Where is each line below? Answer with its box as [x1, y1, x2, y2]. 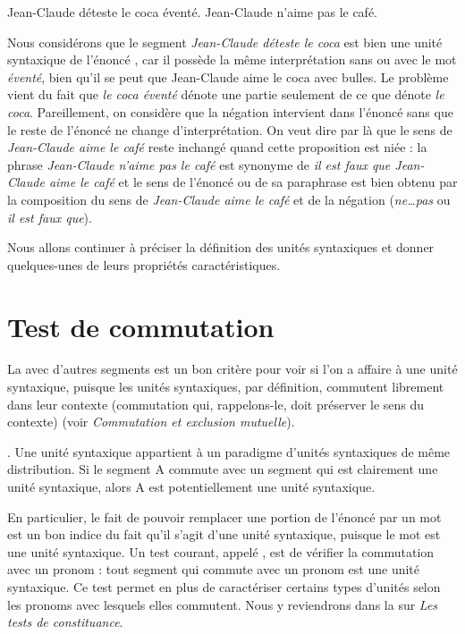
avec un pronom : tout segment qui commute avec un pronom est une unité [7, 560, 420, 579]
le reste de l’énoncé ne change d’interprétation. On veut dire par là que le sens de [7, 120, 452, 139]
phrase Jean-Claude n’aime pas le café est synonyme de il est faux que [7, 155, 391, 173]
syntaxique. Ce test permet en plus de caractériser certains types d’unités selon [7, 577, 441, 596]
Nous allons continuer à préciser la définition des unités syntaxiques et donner [7, 238, 435, 257]
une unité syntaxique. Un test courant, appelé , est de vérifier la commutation [7, 542, 435, 561]
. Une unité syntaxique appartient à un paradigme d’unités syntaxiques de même [7, 442, 451, 461]
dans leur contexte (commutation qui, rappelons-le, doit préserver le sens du [7, 394, 425, 413]
